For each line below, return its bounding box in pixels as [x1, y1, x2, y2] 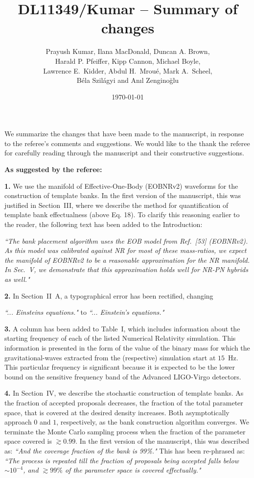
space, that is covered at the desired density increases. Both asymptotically [4, 407, 230, 417]
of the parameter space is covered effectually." [65, 465, 201, 475]
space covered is [4, 436, 52, 446]
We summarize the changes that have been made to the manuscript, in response [4, 128, 244, 139]
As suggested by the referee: [4, 164, 102, 175]
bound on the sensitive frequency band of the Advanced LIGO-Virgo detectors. [4, 371, 241, 381]
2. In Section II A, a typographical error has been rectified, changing [4, 290, 213, 301]
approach [4, 417, 32, 427]
